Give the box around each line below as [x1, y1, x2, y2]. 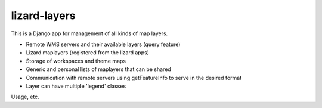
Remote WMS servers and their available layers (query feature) [26, 41, 181, 48]
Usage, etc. [11, 93, 40, 101]
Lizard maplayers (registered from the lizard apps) [26, 49, 149, 56]
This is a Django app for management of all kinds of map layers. [11, 30, 168, 37]
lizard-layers [11, 9, 76, 22]
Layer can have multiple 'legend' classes [26, 82, 126, 90]
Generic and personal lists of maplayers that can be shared [26, 66, 171, 73]
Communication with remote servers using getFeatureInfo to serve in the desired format [26, 74, 241, 81]
